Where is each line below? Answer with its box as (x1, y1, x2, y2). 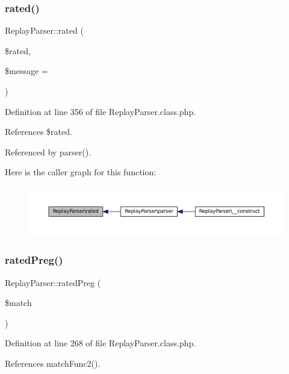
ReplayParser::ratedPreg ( (5, 276, 101, 288)
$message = (5, 64, 48, 77)
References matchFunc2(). (5, 357, 101, 369)
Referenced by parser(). (5, 145, 92, 158)
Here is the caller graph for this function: (5, 166, 157, 178)
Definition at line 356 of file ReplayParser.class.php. (5, 105, 196, 117)
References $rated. (5, 125, 72, 138)
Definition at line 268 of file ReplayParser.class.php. (5, 337, 196, 349)
